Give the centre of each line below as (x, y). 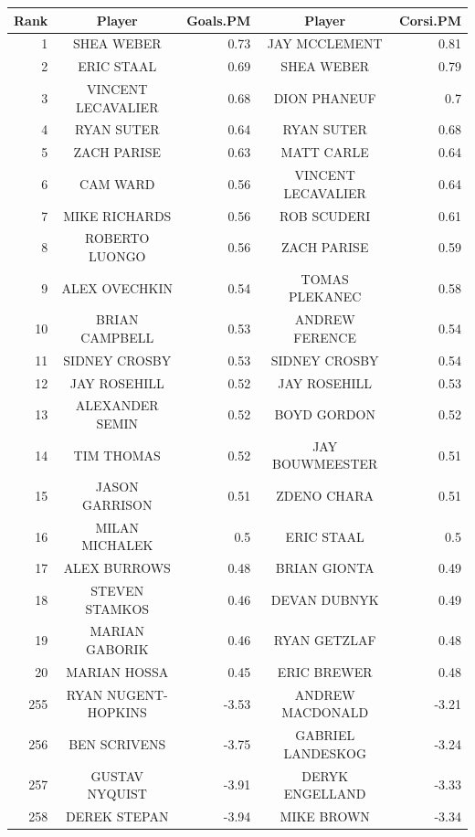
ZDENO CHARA (325, 496)
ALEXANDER (117, 405)
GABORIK (117, 649)
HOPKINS (117, 712)
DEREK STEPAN (117, 816)
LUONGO (117, 256)
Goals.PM (219, 20)
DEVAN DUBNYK (325, 599)
